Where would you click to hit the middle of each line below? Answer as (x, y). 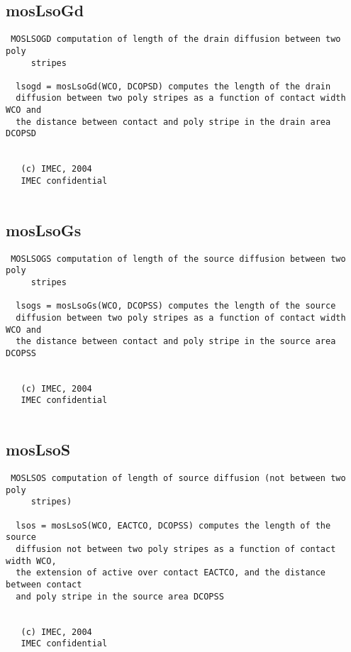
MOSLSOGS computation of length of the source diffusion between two (178, 259)
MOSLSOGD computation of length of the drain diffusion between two (176, 39)
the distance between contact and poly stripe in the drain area (173, 122)
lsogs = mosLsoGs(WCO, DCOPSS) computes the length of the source (176, 306)
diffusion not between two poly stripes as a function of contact (176, 549)
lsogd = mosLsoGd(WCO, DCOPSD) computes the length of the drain (173, 86)
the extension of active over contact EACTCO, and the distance (171, 573)
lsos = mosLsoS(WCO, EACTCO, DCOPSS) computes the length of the (173, 525)
